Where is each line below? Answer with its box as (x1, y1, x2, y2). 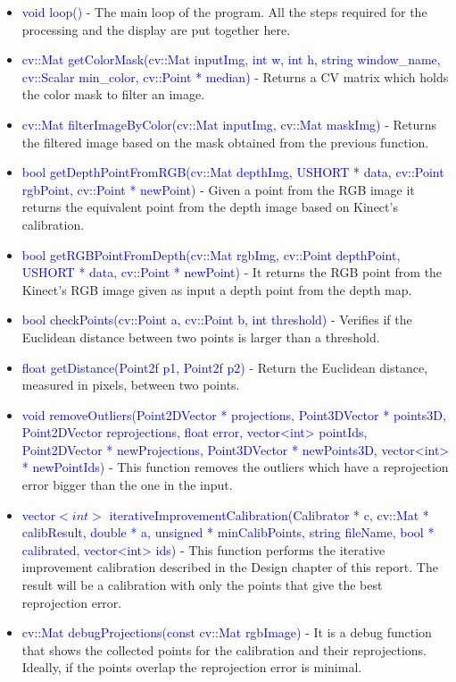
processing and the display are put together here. (21, 20, 291, 38)
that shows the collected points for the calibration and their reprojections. (21, 640, 427, 659)
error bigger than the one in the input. (21, 476, 233, 494)
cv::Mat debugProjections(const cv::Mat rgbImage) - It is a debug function (21, 623, 432, 642)
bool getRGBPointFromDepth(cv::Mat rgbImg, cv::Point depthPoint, (21, 245, 401, 264)
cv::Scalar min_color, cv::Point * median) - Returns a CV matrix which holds (21, 67, 449, 86)
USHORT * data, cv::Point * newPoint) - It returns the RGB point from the (21, 263, 443, 282)
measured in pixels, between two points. (21, 375, 240, 394)
